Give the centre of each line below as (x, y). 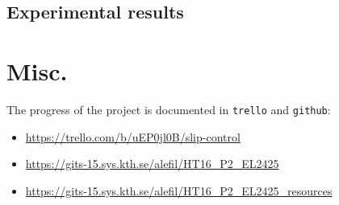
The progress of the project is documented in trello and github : (169, 109)
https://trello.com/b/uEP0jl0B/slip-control (133, 136)
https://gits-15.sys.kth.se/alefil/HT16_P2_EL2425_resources (179, 190)
